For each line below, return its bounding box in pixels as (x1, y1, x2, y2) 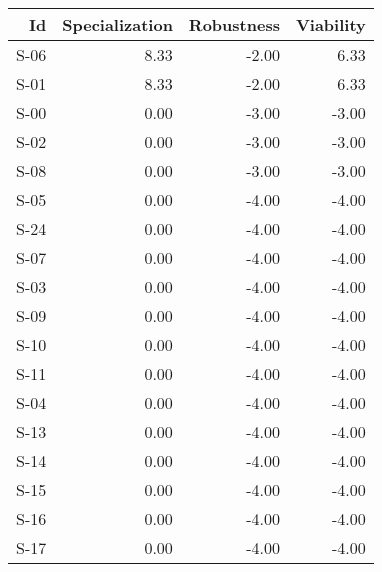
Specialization (62, 13, 173, 36)
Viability (295, 13, 366, 36)
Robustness (188, 13, 280, 36)
